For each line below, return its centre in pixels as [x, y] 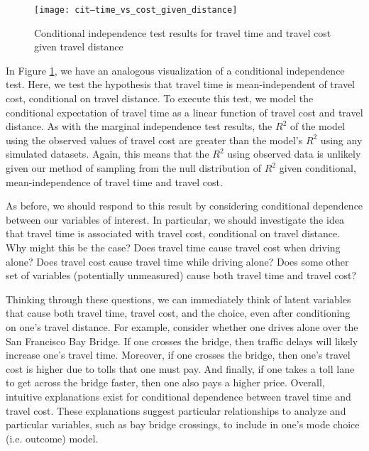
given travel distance [79, 47]
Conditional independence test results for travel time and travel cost [183, 32]
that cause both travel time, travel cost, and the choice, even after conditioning [178, 313]
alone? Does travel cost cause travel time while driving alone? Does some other [177, 261]
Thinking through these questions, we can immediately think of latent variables [178, 299]
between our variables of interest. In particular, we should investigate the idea [175, 219]
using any [341, 140]
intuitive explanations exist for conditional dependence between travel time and [178, 396]
